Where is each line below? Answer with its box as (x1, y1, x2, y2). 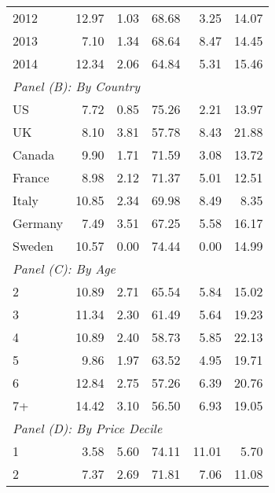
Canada (13, 145, 55, 164)
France (13, 168, 49, 186)
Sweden (13, 237, 54, 255)
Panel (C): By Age (13, 259, 115, 278)
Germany (13, 214, 64, 232)
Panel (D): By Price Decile (13, 419, 163, 437)
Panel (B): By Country (13, 77, 141, 95)
